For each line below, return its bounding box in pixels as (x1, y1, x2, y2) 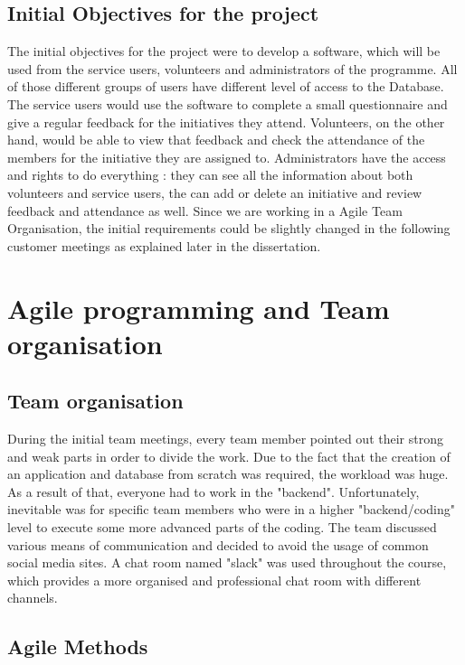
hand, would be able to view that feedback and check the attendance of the (7, 130, 425, 149)
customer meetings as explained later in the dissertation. (7, 236, 321, 255)
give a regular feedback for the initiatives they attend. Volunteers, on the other (7, 112, 445, 131)
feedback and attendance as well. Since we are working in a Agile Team (7, 201, 403, 220)
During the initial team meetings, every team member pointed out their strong (7, 429, 443, 448)
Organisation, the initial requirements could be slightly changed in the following (7, 219, 451, 238)
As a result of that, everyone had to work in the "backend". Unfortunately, (7, 482, 420, 501)
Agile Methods (7, 632, 148, 660)
